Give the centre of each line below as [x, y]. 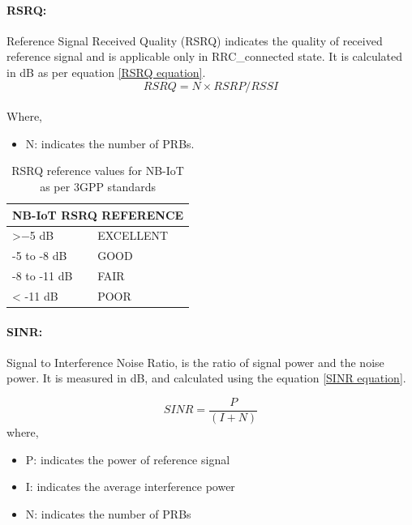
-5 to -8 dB [40, 256]
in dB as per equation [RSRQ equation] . [106, 72]
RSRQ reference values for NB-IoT [98, 171]
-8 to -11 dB [43, 276]
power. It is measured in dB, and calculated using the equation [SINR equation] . [206, 378]
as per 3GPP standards [98, 186]
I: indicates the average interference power [130, 487]
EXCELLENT [133, 235]
